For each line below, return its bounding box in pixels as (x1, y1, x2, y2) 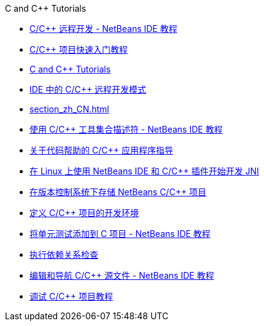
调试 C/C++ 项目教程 (29, 291, 113, 301)
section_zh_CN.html (29, 104, 109, 114)
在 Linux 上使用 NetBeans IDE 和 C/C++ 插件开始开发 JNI (29, 166, 259, 176)
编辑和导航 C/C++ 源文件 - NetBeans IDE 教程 (29, 270, 214, 281)
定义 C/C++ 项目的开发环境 (29, 208, 139, 218)
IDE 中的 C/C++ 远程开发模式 (29, 84, 147, 95)
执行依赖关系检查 (29, 249, 98, 260)
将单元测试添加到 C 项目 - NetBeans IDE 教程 (29, 228, 211, 239)
